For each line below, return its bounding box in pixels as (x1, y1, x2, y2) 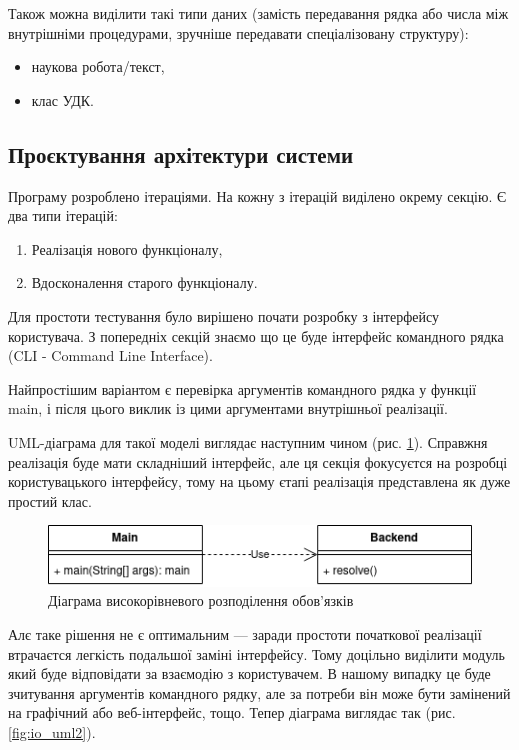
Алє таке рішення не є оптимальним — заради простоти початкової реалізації (8, 624, 482, 645)
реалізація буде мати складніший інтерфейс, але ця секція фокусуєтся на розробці (8, 451, 508, 472)
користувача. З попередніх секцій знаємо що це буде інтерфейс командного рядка (8, 325, 504, 346)
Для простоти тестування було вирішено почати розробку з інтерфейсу (8, 305, 439, 326)
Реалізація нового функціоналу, (31, 238, 223, 259)
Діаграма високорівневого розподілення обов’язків (48, 590, 354, 611)
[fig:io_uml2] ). (8, 721, 96, 742)
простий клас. (8, 490, 92, 511)
